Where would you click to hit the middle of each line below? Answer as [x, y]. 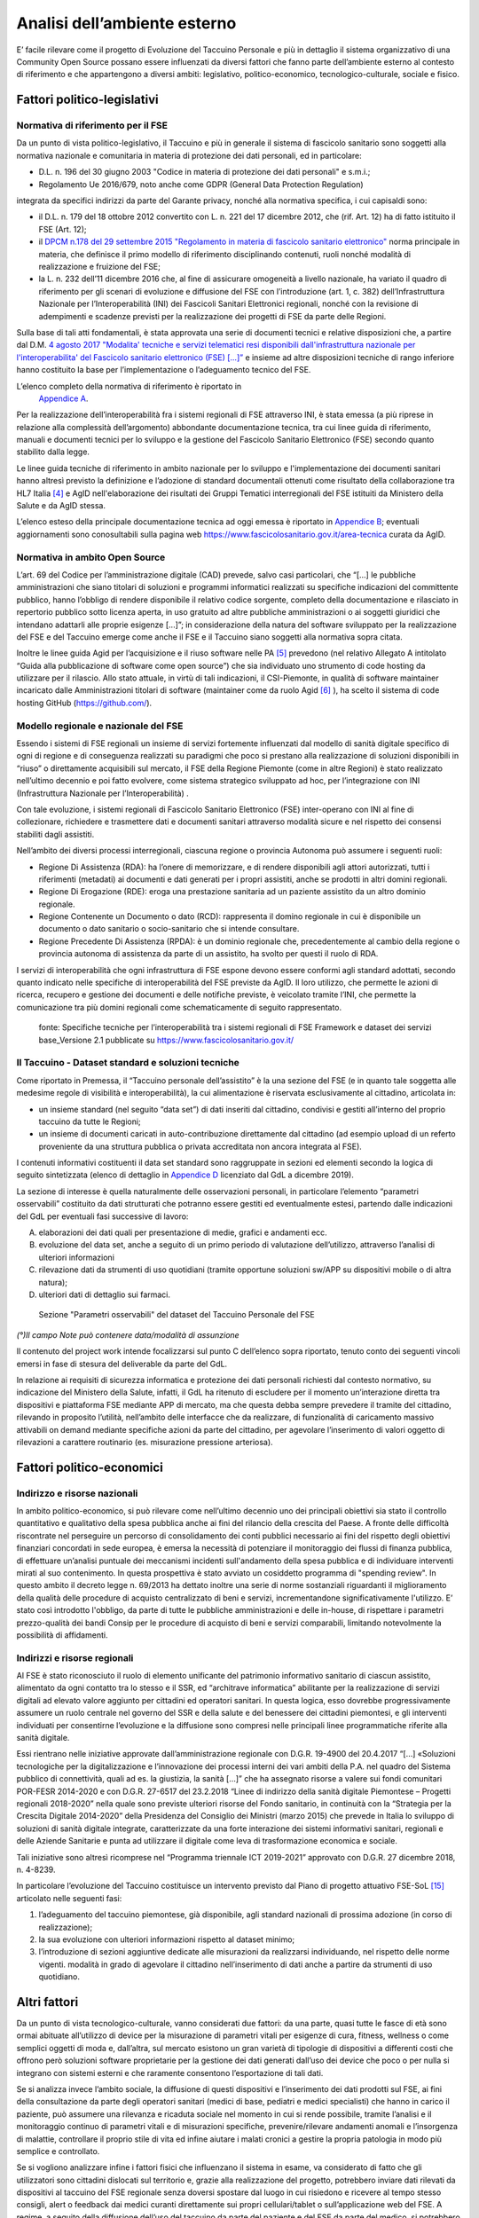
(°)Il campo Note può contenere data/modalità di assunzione [128, 1334]
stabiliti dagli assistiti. [55, 834]
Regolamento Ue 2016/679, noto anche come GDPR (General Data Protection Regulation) [201, 184]
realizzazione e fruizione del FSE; [100, 267]
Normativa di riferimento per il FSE [92, 126]
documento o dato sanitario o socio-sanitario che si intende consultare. [169, 929]
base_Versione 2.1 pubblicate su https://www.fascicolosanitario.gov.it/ [166, 1040]
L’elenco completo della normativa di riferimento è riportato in [129, 386]
